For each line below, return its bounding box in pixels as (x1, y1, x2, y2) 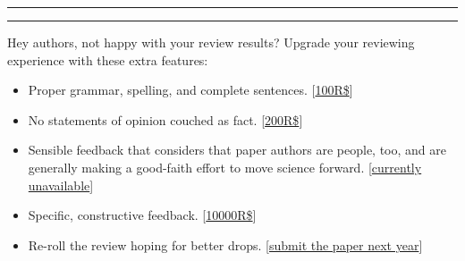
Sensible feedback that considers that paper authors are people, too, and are (28, 140, 446, 159)
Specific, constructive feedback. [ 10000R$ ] (28, 206, 257, 224)
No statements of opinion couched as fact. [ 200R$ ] (28, 110, 303, 129)
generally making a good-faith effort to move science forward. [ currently (28, 157, 422, 176)
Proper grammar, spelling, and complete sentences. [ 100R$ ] (28, 80, 353, 99)
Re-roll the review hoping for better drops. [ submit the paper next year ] (28, 235, 423, 254)
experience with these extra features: (7, 50, 208, 69)
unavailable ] (28, 175, 94, 194)
